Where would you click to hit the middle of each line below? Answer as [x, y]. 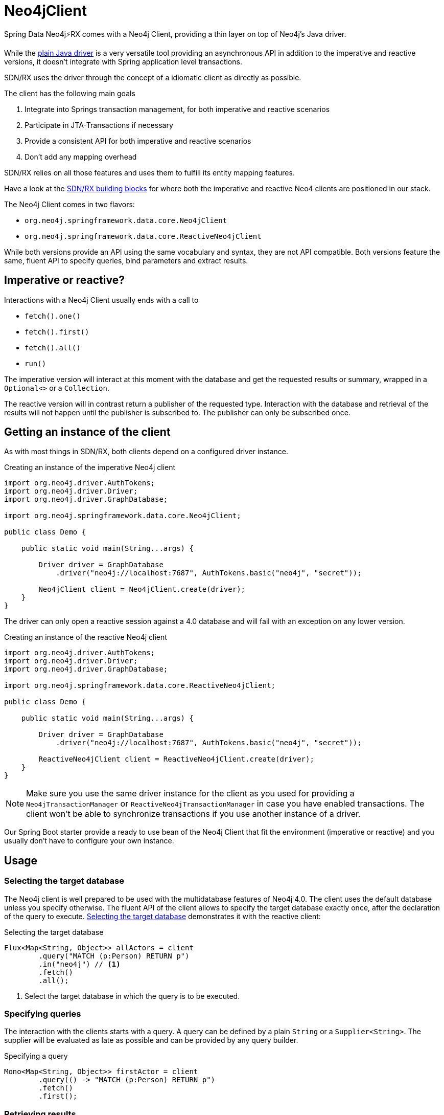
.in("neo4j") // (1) [79, 964]
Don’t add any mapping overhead [81, 157]
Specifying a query [36, 1056]
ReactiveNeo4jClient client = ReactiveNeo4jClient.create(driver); [176, 759]
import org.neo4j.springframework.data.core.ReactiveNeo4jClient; [140, 686]
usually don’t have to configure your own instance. [89, 841]
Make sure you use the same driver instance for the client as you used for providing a [190, 794]
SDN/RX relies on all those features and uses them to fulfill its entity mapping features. [149, 172]
